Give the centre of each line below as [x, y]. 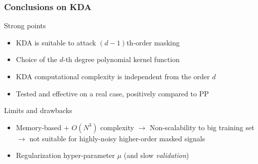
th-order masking [153, 42]
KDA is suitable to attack [56, 42]
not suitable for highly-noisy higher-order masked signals [117, 138]
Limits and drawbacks [38, 110]
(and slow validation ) [156, 155]
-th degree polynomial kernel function [121, 59]
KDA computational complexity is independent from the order [113, 76]
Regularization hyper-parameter [65, 155]
